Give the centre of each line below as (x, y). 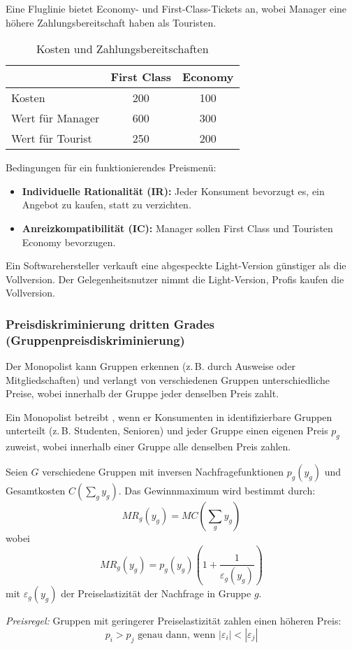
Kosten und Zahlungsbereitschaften (122, 49)
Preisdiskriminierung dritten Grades (110, 323)
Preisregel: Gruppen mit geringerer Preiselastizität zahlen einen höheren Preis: (174, 621)
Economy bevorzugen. (69, 242)
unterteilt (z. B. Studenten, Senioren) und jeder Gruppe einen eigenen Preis (167, 430)
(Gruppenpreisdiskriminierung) (95, 340)
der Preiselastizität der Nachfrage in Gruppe (156, 593)
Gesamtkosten (36, 490)
